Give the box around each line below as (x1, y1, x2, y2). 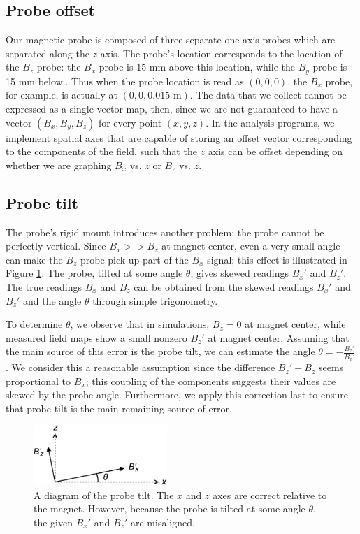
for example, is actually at (6, 87, 117, 102)
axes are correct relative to (213, 487, 327, 502)
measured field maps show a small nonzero (6, 330, 187, 345)
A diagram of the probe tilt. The (34, 487, 174, 502)
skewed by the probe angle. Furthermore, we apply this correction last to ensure (6, 387, 348, 402)
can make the (6, 252, 63, 266)
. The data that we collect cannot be (189, 87, 347, 102)
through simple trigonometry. (92, 293, 218, 308)
